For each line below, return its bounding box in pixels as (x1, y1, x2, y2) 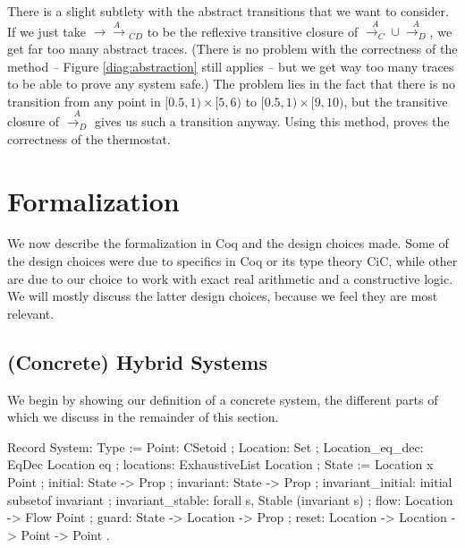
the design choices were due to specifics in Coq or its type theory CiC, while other (7, 252, 458, 270)
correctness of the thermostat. (7, 129, 171, 148)
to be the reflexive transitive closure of (147, 21, 359, 40)
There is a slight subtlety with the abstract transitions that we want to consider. (7, 2, 449, 20)
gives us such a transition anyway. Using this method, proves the (95, 112, 450, 131)
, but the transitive (343, 91, 448, 110)
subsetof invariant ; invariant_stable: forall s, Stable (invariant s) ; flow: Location (7, 490, 453, 509)
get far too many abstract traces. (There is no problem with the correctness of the (7, 39, 458, 57)
